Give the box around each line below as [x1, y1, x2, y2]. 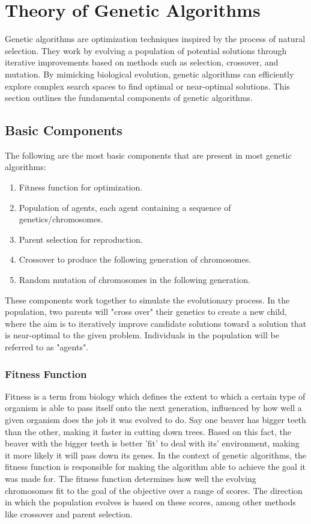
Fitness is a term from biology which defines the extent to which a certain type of [5, 389, 306, 402]
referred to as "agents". [5, 341, 89, 353]
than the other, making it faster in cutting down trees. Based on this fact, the [5, 425, 292, 437]
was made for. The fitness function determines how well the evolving [5, 472, 256, 484]
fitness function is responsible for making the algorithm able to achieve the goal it [5, 460, 306, 473]
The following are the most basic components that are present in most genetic [5, 148, 292, 161]
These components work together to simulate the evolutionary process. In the [5, 293, 290, 306]
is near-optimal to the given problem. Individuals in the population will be [5, 329, 279, 341]
